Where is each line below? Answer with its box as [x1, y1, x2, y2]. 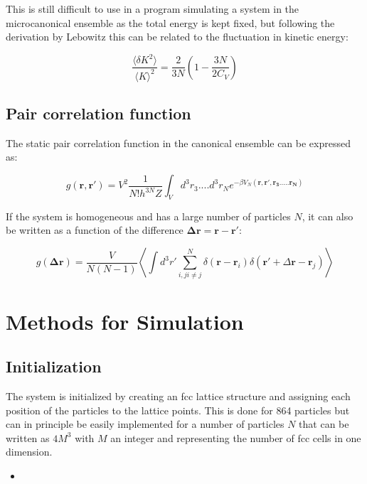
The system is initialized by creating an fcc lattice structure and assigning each [6, 388, 351, 403]
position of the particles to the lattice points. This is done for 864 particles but [6, 402, 350, 417]
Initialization [6, 355, 102, 377]
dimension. [6, 444, 53, 459]
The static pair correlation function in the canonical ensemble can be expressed [6, 135, 351, 150]
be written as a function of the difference [6, 222, 183, 237]
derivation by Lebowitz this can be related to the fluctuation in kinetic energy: [6, 29, 349, 44]
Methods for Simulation [6, 306, 244, 335]
